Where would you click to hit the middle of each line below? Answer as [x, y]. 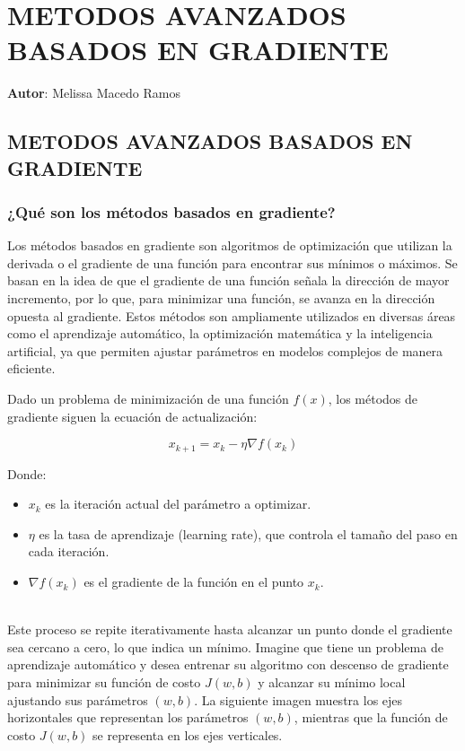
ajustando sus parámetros [78, 699]
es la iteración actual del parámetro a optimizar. [178, 504]
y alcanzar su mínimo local [332, 682]
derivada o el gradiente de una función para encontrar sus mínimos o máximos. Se [232, 262]
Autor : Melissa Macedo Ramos [94, 93]
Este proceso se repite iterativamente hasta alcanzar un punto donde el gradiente [230, 629]
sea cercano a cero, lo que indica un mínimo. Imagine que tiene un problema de [225, 646]
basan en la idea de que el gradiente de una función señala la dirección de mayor [228, 280]
